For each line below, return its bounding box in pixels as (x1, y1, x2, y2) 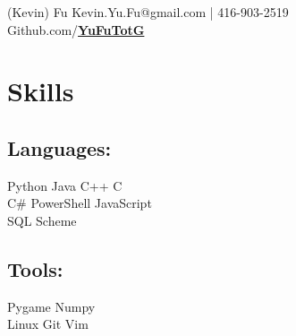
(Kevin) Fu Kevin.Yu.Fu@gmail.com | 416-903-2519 (7, 3, 289, 21)
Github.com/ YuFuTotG (7, 20, 145, 39)
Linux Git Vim (7, 314, 89, 333)
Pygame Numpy (7, 297, 96, 315)
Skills (7, 73, 74, 109)
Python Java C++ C (7, 176, 123, 194)
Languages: (7, 134, 112, 161)
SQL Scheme (7, 211, 77, 229)
